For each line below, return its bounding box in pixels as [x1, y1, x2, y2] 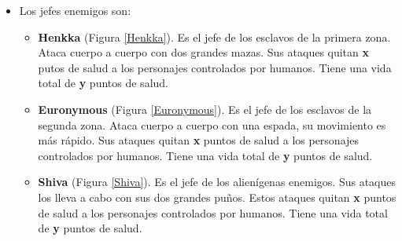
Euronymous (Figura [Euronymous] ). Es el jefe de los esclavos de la [38, 100, 372, 117]
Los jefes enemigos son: [19, 2, 131, 18]
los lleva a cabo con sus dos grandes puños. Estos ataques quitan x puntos [38, 188, 396, 205]
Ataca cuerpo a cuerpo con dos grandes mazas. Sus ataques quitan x [38, 44, 370, 60]
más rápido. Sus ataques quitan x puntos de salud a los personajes [38, 132, 360, 148]
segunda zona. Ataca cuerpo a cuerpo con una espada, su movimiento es [38, 116, 386, 133]
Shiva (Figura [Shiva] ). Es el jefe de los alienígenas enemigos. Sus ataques [38, 173, 396, 190]
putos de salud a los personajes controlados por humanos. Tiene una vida [38, 59, 392, 75]
